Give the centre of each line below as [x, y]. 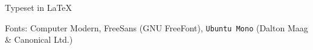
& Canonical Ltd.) [39, 39]
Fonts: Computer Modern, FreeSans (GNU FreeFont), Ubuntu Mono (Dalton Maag [156, 27]
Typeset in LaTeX [39, 7]
